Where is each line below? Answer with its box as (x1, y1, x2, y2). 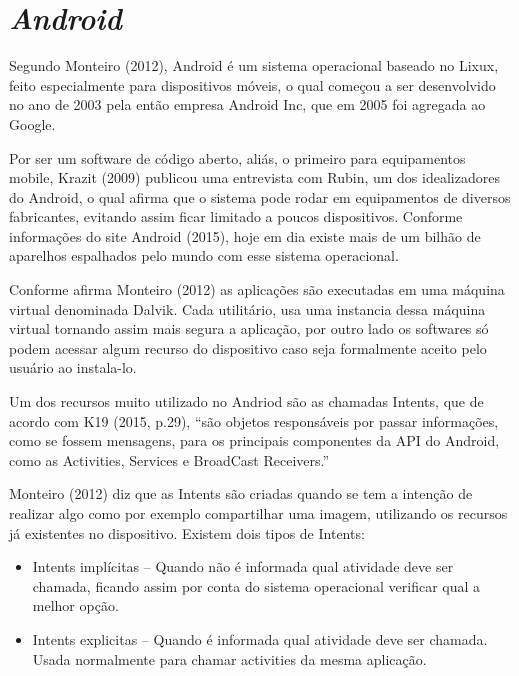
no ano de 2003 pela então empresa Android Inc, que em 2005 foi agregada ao (9, 94, 486, 115)
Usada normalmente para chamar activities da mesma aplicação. (32, 648, 427, 669)
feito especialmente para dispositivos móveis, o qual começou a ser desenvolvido (9, 74, 496, 95)
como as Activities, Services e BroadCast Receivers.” (9, 449, 330, 470)
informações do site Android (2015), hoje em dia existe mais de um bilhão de (9, 225, 481, 246)
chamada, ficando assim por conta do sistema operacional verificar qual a (32, 575, 481, 596)
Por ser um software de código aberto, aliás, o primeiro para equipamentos (9, 147, 466, 168)
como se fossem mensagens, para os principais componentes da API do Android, (9, 430, 500, 451)
